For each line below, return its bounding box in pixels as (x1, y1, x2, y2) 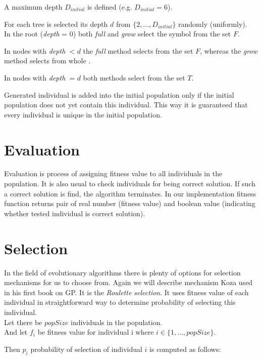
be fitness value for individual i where (37, 327, 154, 337)
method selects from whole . (4, 55, 91, 66)
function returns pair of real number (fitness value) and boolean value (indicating (4, 198, 255, 209)
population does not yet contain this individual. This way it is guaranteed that (4, 99, 248, 110)
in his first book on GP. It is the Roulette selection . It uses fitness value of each (4, 287, 249, 297)
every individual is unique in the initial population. (4, 109, 162, 119)
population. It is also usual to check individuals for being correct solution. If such (4, 178, 256, 189)
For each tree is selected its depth (4, 18, 108, 29)
